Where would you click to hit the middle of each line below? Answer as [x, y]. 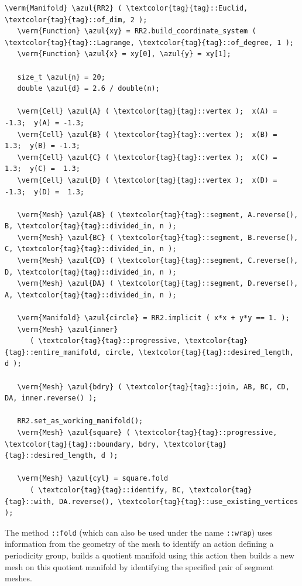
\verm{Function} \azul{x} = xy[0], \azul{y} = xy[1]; [124, 54]
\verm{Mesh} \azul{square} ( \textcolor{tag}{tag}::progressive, [147, 432]
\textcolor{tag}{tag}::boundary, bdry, [82, 444]
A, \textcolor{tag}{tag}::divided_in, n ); [91, 295]
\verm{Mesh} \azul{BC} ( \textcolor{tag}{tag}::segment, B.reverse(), [158, 237]
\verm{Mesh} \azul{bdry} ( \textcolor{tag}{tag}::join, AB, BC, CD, [153, 387]
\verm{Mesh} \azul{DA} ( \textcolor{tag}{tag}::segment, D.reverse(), [158, 284]
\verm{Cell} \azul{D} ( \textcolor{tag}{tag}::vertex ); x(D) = [147, 180]
